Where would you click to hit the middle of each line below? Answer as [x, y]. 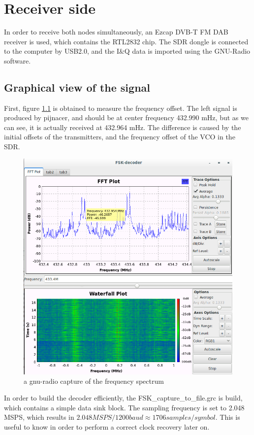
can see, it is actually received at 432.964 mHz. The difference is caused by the [123, 127]
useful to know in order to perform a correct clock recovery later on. [107, 426]
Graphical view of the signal [77, 87]
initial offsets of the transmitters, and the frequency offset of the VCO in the [120, 137]
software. [17, 60]
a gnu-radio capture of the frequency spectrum [94, 381]
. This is [228, 417]
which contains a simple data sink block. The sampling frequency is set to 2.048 [124, 407]
